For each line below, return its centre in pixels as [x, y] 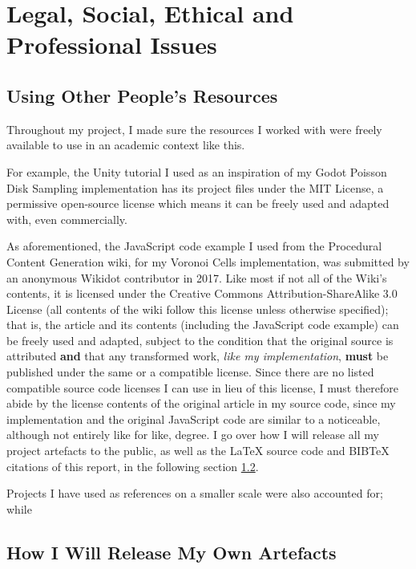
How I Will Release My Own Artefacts [172, 552]
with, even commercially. [67, 219]
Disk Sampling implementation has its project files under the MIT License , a [195, 187]
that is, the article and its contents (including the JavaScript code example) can [203, 325]
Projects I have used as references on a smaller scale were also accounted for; [195, 493]
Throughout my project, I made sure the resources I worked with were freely [194, 129]
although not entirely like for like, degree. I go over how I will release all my [193, 435]
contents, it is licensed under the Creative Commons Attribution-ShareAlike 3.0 [202, 293]
